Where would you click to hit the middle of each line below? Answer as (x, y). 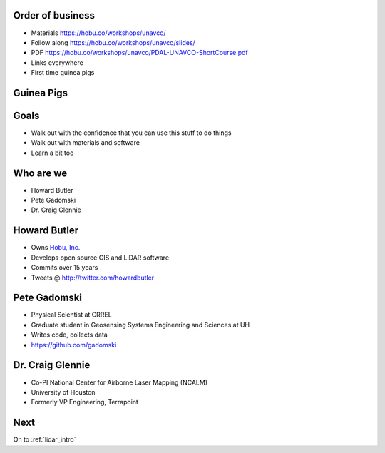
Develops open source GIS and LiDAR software (100, 258)
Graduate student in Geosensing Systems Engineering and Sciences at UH (140, 325)
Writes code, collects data (70, 335)
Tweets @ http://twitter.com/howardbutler (93, 278)
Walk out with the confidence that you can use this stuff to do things (131, 133)
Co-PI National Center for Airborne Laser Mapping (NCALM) (119, 382)
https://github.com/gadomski (74, 345)
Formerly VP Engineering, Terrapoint (85, 402)
